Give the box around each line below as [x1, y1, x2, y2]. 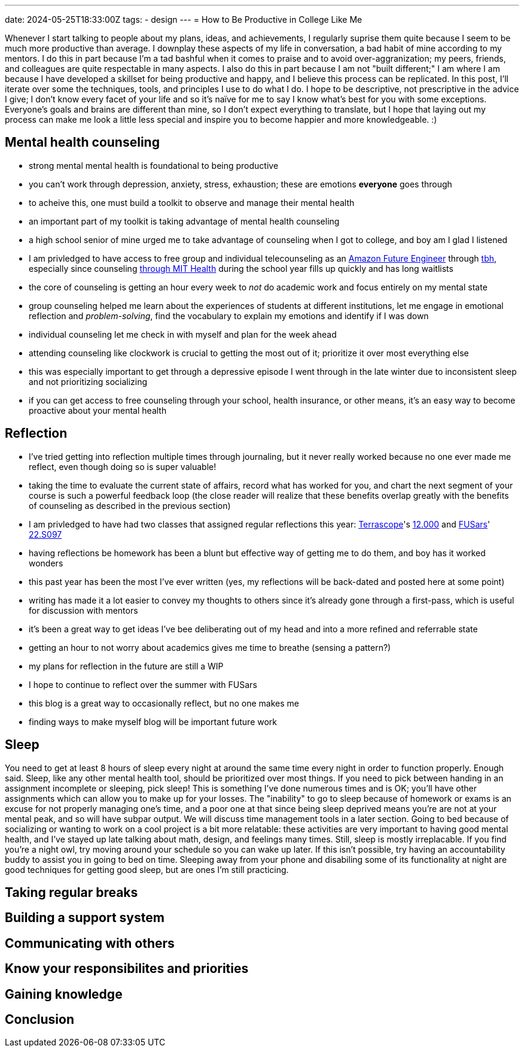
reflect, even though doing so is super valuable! [29, 461, 217, 472]
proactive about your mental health [29, 405, 167, 416]
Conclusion [5, 1012, 75, 1027]
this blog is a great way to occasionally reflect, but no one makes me [29, 698, 299, 708]
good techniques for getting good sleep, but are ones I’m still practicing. [5, 864, 289, 875]
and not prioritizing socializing [29, 376, 148, 387]
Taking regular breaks [5, 884, 138, 900]
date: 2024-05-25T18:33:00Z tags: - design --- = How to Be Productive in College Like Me [5, 14, 362, 25]
